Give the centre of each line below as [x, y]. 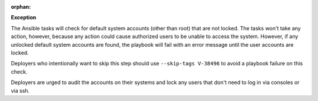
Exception [24, 18]
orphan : [21, 7]
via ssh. [20, 90]
